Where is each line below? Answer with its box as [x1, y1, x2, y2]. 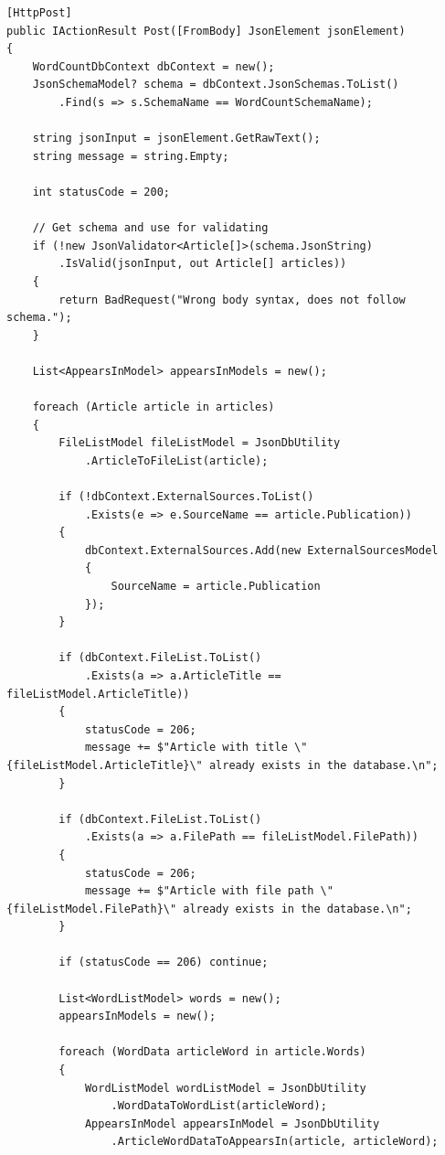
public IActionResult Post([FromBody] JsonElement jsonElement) [6, 24, 406, 37]
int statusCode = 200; [32, 185, 170, 198]
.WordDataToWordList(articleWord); [111, 1099, 327, 1113]
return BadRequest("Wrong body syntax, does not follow [58, 293, 406, 306]
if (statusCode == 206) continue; [58, 956, 269, 969]
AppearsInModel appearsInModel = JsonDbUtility [84, 1117, 380, 1130]
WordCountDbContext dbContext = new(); [32, 59, 275, 73]
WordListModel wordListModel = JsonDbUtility [84, 1081, 366, 1095]
